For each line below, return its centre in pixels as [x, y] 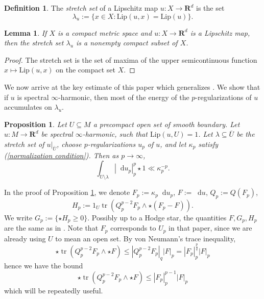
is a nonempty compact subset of [127, 43]
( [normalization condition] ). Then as [62, 155]
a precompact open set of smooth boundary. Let [166, 124]
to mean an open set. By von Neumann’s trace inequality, [146, 238]
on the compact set [86, 70]
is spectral [33, 97]
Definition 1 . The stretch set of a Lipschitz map [81, 8]
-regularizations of [223, 97]
